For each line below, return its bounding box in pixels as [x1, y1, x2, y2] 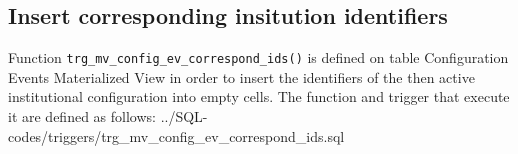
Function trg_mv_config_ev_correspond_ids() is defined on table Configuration [8, 47, 509, 68]
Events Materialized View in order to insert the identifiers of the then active [8, 66, 475, 87]
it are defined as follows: [8, 106, 156, 127]
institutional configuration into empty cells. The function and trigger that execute [8, 86, 510, 107]
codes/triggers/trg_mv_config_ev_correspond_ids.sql [8, 125, 345, 146]
